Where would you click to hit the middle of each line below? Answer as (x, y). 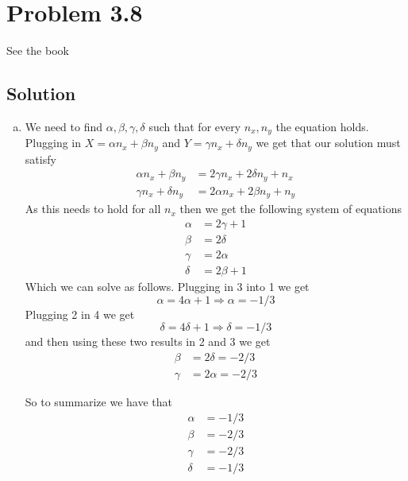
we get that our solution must (328, 143)
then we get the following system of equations (291, 209)
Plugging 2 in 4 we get (80, 314)
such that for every (195, 126)
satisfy (40, 159)
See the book (38, 50)
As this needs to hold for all (93, 209)
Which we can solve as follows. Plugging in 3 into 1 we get (167, 287)
